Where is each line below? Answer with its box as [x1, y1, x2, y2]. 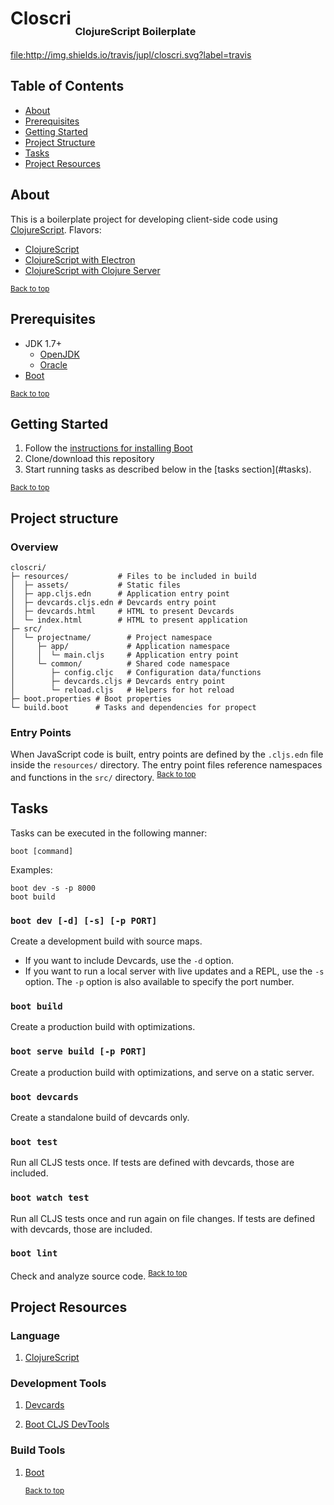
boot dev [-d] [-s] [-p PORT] [10, 915, 158, 926]
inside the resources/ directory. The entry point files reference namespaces [10, 759, 323, 771]
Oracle [39, 358, 68, 371]
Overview [10, 540, 59, 554]
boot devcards [10, 1091, 79, 1102]
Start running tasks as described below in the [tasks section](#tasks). [24, 463, 312, 476]
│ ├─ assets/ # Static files [10, 580, 182, 590]
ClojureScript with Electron [24, 253, 136, 266]
